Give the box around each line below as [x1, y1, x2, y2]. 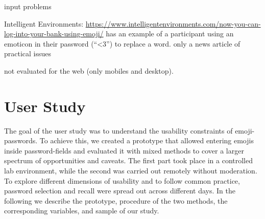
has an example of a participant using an [106, 28, 234, 39]
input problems [4, 1, 52, 11]
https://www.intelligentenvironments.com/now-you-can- [85, 18, 261, 29]
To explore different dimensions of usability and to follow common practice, [4, 175, 240, 186]
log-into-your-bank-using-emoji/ [4, 28, 104, 39]
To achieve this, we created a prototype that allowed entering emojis [39, 135, 254, 146]
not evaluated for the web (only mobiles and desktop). [4, 65, 174, 76]
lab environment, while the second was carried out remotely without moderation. [4, 165, 257, 176]
